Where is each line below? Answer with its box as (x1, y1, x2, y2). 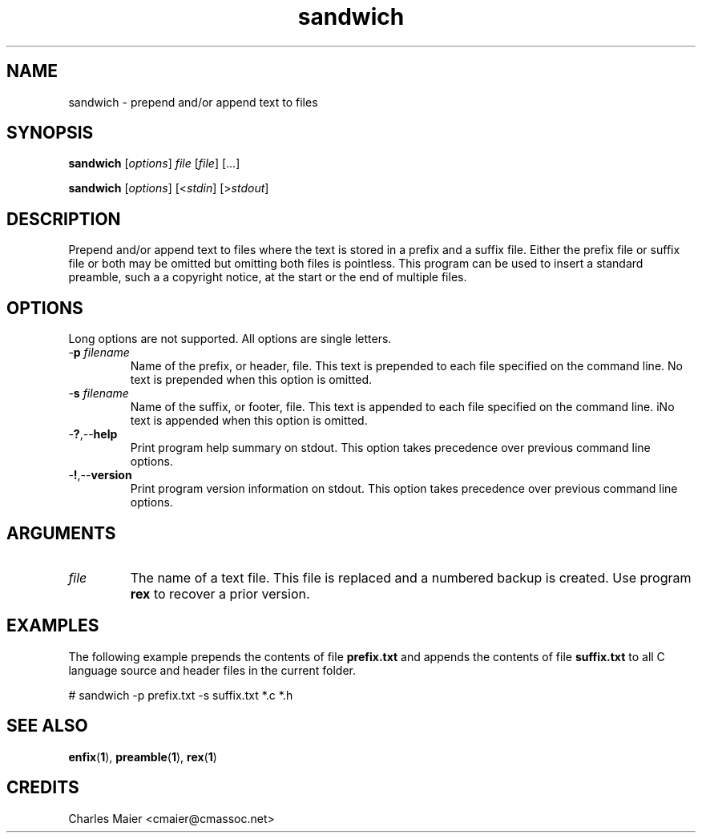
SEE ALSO (6, 716, 88, 736)
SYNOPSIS (6, 123, 94, 143)
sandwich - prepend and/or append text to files (68, 95, 318, 109)
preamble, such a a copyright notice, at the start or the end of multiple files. (68, 270, 467, 284)
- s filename (68, 386, 129, 401)
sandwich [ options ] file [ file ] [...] (68, 156, 240, 171)
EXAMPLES (6, 615, 99, 636)
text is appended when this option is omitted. (130, 413, 368, 428)
